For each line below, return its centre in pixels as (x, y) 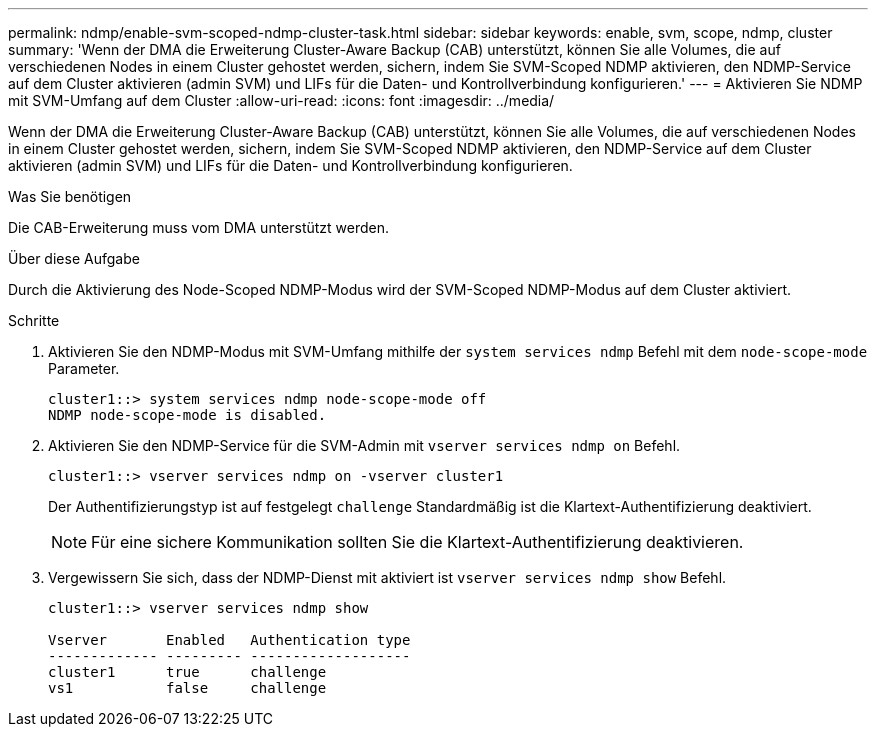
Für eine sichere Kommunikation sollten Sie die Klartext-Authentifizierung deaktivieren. (417, 542)
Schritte (34, 320)
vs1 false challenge (187, 688)
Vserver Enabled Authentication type (229, 640)
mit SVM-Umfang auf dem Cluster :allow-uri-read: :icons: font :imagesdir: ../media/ (281, 100)
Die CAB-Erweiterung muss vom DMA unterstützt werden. (199, 227)
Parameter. (84, 368)
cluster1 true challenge (187, 672)
